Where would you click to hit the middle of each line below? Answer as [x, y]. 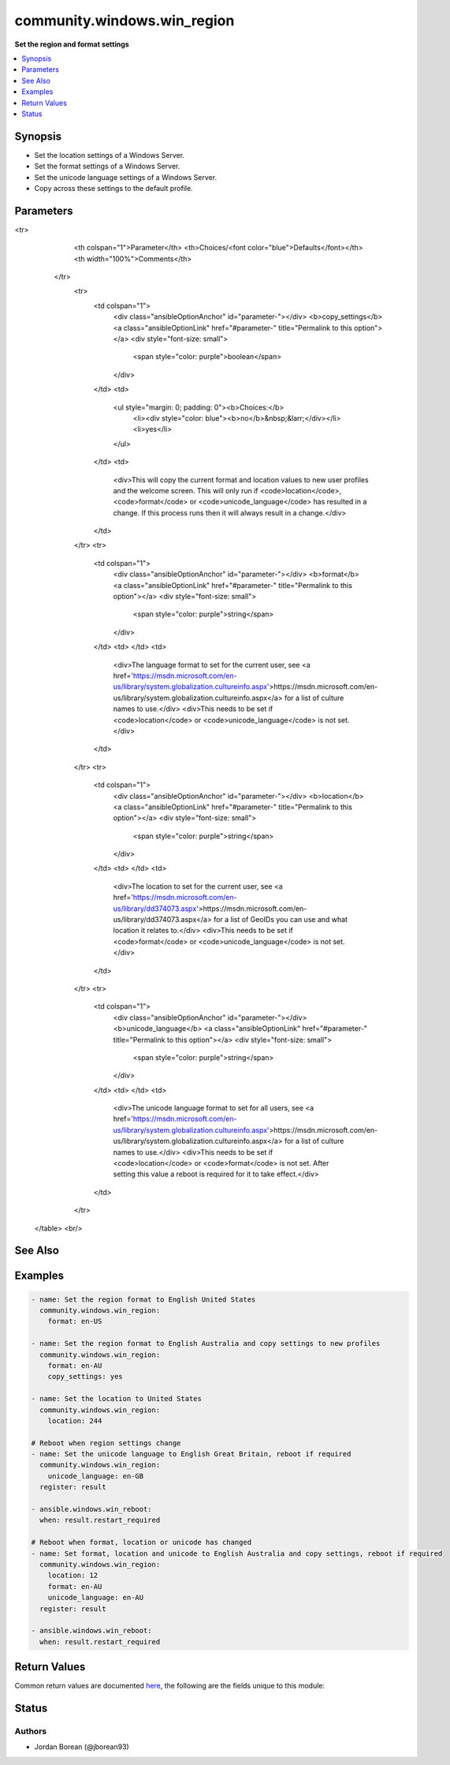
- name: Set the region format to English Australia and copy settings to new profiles [206, 1343]
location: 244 [75, 1420]
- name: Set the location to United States [117, 1399]
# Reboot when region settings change [106, 1443]
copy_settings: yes [86, 1377]
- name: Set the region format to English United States [143, 1299]
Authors [31, 1731]
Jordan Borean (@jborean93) [82, 1747]
